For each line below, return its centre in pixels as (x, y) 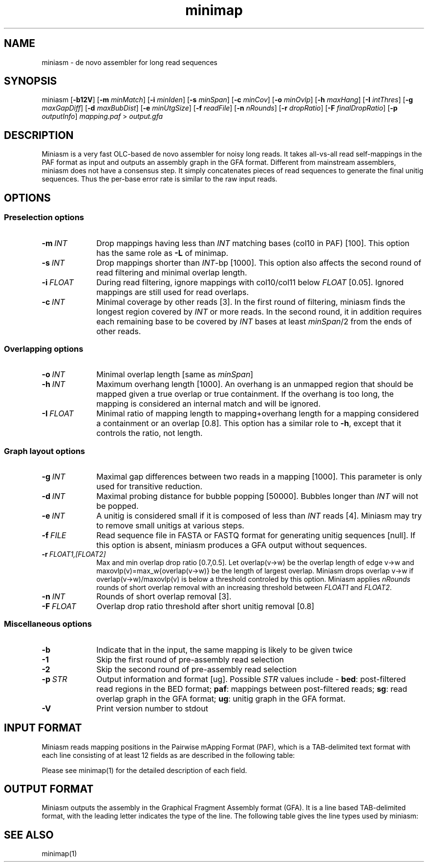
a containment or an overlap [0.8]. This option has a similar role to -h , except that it (249, 423)
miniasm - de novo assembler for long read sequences (129, 62)
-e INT (53, 516)
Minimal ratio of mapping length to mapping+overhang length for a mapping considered (258, 414)
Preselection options (44, 217)
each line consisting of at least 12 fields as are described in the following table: (168, 755)
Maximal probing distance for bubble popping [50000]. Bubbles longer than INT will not (257, 496)
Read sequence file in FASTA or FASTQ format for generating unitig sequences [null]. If (256, 535)
